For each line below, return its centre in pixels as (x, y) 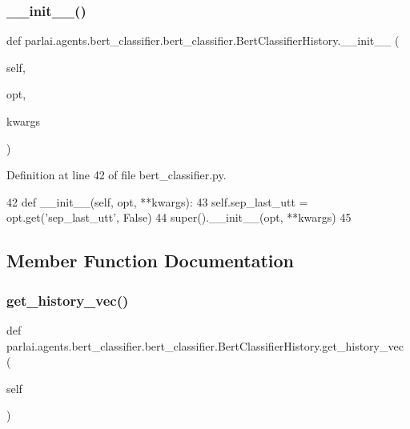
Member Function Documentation (151, 261)
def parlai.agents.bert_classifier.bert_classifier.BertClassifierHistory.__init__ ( (203, 40)
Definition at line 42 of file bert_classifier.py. (117, 175)
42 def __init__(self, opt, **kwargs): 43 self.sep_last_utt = (157, 201)
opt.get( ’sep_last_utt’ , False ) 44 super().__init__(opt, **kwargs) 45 (179, 217)
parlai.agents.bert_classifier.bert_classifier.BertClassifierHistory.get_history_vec (205, 345)
